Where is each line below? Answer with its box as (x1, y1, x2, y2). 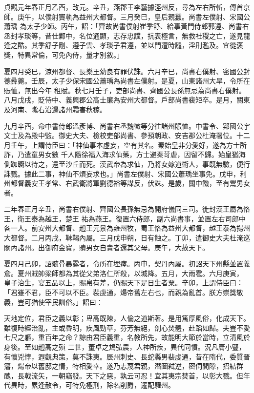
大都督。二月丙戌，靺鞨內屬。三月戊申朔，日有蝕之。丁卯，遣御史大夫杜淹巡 (4, 233, 250, 243)
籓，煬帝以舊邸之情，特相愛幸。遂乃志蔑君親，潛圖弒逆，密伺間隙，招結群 (4, 361, 243, 371)
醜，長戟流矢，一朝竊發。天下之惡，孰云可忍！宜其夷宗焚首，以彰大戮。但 (4, 370, 243, 380)
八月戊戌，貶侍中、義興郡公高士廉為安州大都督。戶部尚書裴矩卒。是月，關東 (4, 95, 250, 105)
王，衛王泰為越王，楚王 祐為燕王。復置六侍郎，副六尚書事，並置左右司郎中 (4, 213, 246, 223)
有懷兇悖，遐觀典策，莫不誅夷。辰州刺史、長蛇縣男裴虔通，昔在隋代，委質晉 (4, 351, 250, 361)
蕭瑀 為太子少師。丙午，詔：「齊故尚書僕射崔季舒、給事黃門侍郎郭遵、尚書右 (4, 21, 249, 31)
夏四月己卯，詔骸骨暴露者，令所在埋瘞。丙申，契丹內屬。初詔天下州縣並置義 (4, 258, 250, 269)
